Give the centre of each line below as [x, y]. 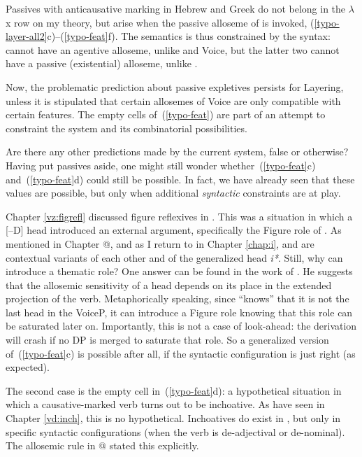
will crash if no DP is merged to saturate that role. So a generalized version [167, 340]
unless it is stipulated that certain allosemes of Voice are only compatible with [173, 100]
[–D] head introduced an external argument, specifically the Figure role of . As [174, 230]
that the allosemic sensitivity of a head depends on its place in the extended [169, 284]
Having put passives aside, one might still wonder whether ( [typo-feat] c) [161, 165]
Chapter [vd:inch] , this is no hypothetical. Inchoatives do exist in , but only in [173, 418]
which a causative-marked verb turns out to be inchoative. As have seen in [165, 404]
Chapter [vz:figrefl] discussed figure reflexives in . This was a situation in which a [179, 216]
